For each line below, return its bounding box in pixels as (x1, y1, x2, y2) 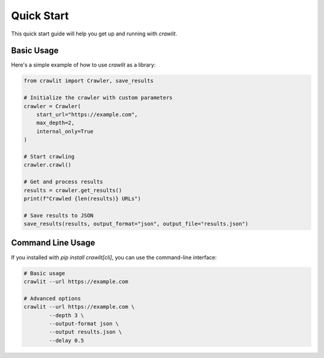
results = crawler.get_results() (23, 187, 122, 193)
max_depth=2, (36, 120, 75, 126)
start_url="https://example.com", (36, 111, 138, 118)
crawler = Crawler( (23, 103, 81, 109)
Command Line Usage (11, 238, 95, 248)
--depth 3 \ (49, 312, 84, 318)
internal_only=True (36, 128, 94, 135)
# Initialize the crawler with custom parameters (23, 94, 173, 102)
